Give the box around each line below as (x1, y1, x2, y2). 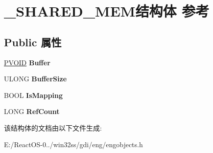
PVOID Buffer (4, 57, 50, 67)
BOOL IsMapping (4, 90, 63, 100)
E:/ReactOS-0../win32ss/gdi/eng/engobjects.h (4, 139, 143, 149)
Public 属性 (4, 34, 62, 49)
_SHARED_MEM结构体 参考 (4, 1, 210, 21)
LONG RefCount (4, 106, 60, 116)
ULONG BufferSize (4, 74, 67, 84)
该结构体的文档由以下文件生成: (4, 122, 102, 133)
